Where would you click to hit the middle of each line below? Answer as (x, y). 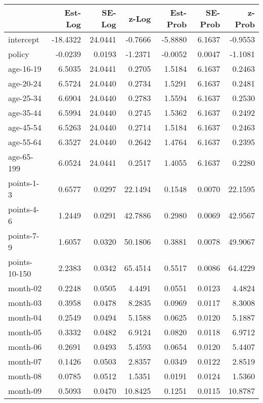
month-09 (25, 391)
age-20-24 (25, 83)
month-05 (25, 332)
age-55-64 (25, 142)
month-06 (25, 347)
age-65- (21, 156)
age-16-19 (25, 69)
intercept (24, 39)
